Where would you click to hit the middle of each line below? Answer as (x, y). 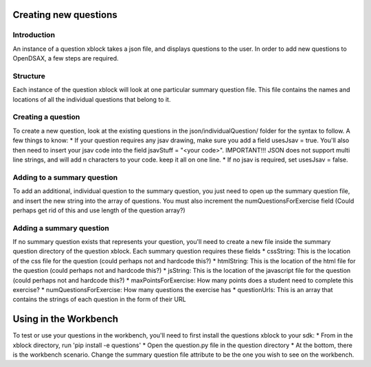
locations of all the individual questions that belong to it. (92, 99)
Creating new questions (65, 15)
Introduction (34, 35)
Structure (29, 76)
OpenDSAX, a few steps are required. (66, 58)
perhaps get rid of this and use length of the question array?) (99, 210)
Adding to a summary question (65, 177)
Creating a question (46, 117)
